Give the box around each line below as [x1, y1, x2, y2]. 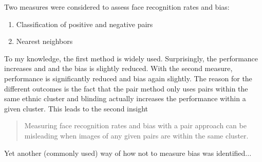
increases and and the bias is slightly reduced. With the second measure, [4, 63, 233, 74]
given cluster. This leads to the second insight [4, 103, 148, 113]
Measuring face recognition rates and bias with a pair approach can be [24, 120, 247, 131]
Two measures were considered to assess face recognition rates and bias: [4, 2, 230, 12]
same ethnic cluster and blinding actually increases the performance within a [4, 93, 246, 104]
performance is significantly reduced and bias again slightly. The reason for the [4, 73, 252, 83]
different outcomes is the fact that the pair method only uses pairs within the [4, 83, 248, 94]
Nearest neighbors [16, 36, 73, 47]
